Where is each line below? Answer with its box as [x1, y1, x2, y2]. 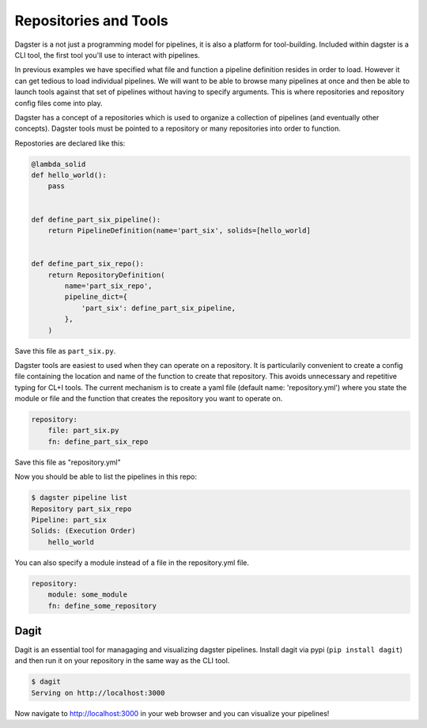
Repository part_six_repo [31, 504, 132, 514]
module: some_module [47, 590, 128, 599]
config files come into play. [14, 98, 103, 108]
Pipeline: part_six [31, 515, 107, 524]
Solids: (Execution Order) [31, 526, 136, 536]
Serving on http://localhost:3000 [31, 688, 165, 697]
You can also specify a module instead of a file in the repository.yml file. [14, 558, 249, 567]
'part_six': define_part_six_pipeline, [81, 303, 236, 313]
